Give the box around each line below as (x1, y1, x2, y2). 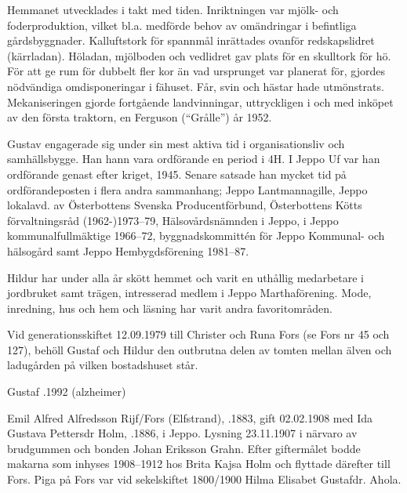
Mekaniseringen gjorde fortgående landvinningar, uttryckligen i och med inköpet (7, 93, 394, 110)
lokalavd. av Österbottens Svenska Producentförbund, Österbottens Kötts (7, 197, 362, 213)
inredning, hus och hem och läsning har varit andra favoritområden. (7, 299, 333, 316)
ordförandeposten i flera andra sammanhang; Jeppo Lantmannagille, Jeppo (7, 181, 368, 198)
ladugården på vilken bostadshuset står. (7, 357, 198, 373)
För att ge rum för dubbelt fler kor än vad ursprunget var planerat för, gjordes (7, 63, 385, 79)
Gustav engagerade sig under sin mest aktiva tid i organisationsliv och (7, 135, 345, 151)
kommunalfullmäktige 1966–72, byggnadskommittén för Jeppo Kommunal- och (7, 227, 385, 244)
